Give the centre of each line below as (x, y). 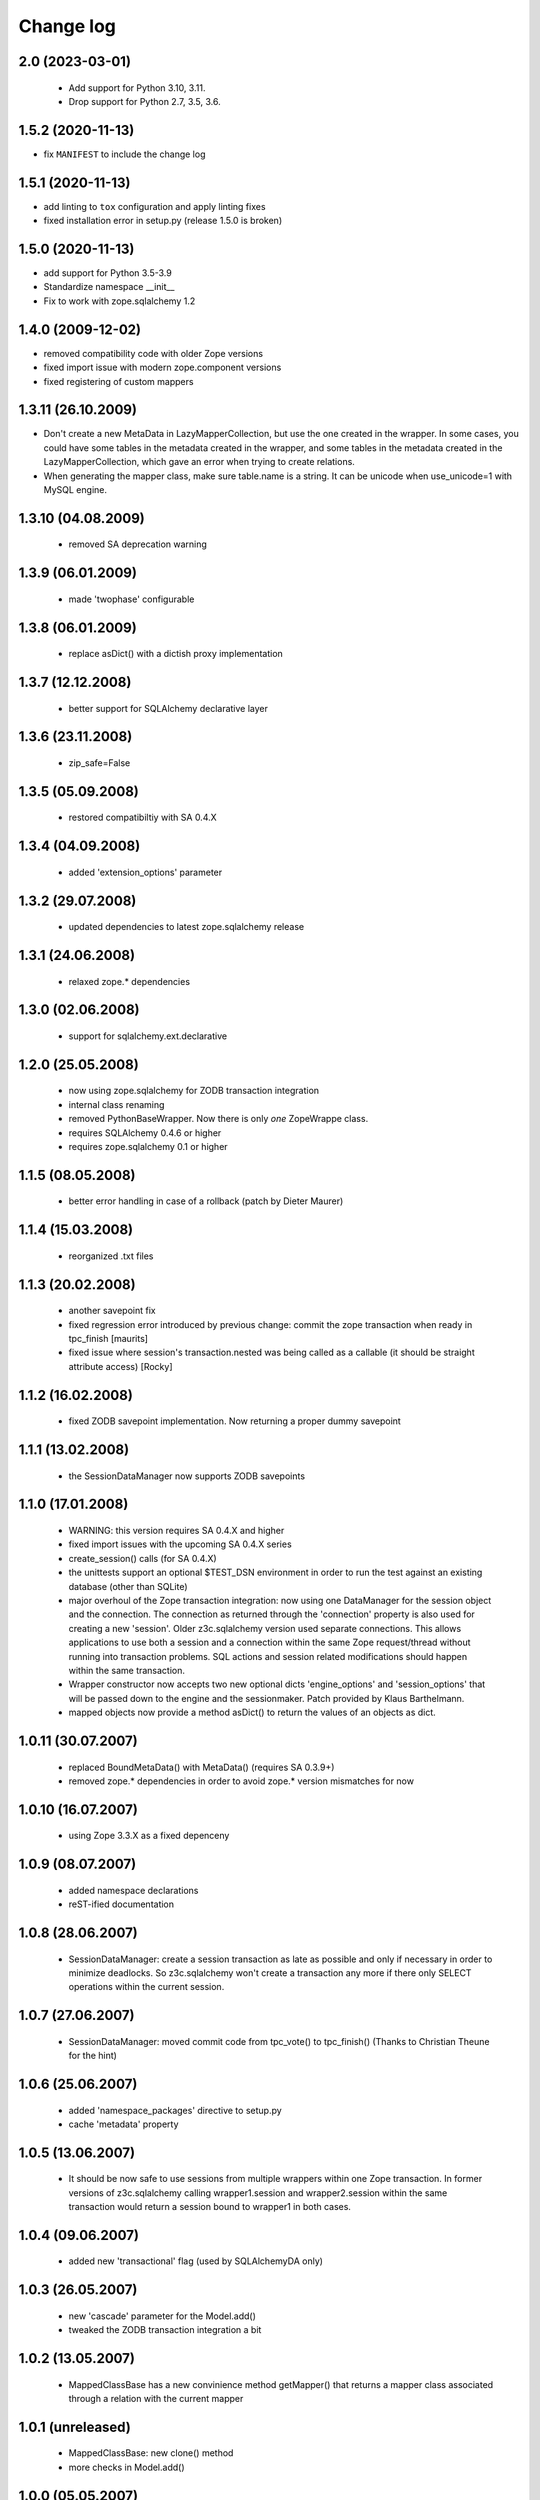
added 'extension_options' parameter (145, 872)
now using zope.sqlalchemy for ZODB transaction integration (194, 1091)
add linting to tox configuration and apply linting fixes (154, 206)
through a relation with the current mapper (156, 2399)
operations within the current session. (146, 1987)
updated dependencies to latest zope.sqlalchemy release (186, 927)
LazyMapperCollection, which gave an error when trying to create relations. (199, 462)
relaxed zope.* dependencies (129, 981)
